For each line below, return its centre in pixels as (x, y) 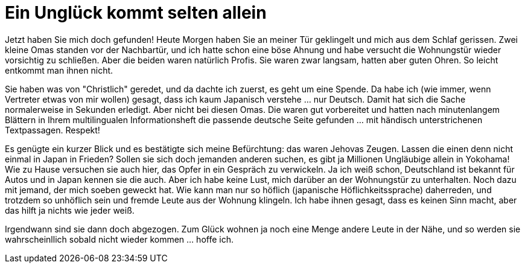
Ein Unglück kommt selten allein (136, 13)
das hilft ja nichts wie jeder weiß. (70, 210)
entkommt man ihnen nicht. (59, 70)
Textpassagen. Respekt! (52, 130)
